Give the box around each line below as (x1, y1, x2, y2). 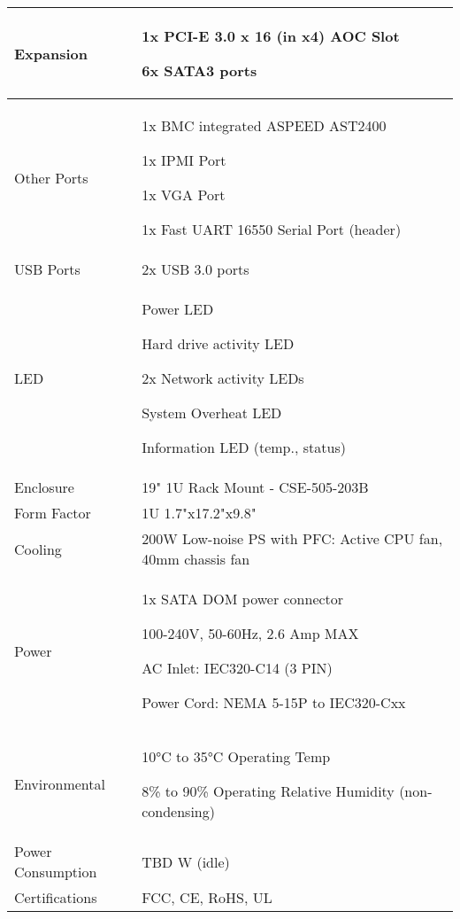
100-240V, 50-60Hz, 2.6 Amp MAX (142, 623, 359, 643)
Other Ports (14, 167, 88, 188)
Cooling (14, 538, 62, 559)
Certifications (14, 887, 97, 907)
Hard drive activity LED (142, 333, 295, 354)
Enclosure (14, 477, 74, 497)
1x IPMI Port (142, 150, 226, 170)
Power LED (142, 299, 214, 319)
